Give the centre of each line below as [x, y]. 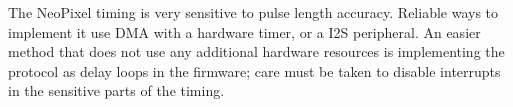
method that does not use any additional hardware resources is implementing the [256, 51]
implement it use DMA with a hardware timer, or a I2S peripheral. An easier [244, 31]
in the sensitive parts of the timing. [116, 90]
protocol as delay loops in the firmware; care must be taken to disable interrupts [254, 70]
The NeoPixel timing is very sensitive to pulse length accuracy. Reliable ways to [253, 12]
